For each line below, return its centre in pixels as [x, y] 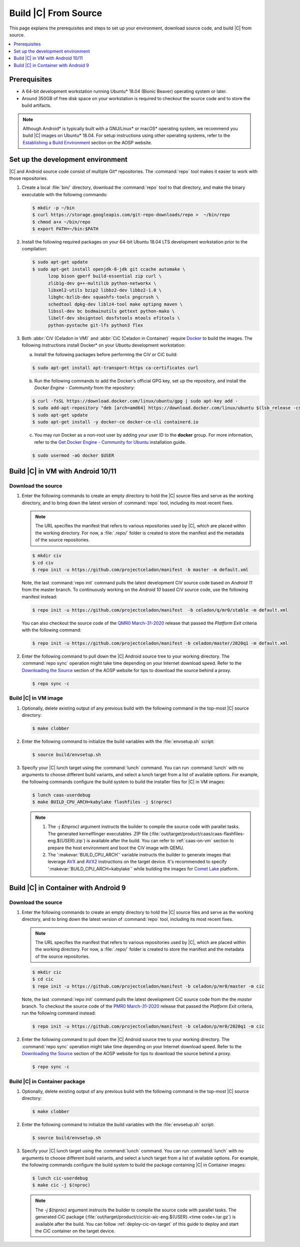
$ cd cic [43, 979]
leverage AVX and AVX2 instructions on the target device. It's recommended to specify [137, 862]
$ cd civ [43, 563]
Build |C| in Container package [47, 1081]
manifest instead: [39, 596]
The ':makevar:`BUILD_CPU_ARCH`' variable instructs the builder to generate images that [139, 854]
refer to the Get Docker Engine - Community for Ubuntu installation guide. [110, 442]
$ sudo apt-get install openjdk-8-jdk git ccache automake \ [109, 269]
